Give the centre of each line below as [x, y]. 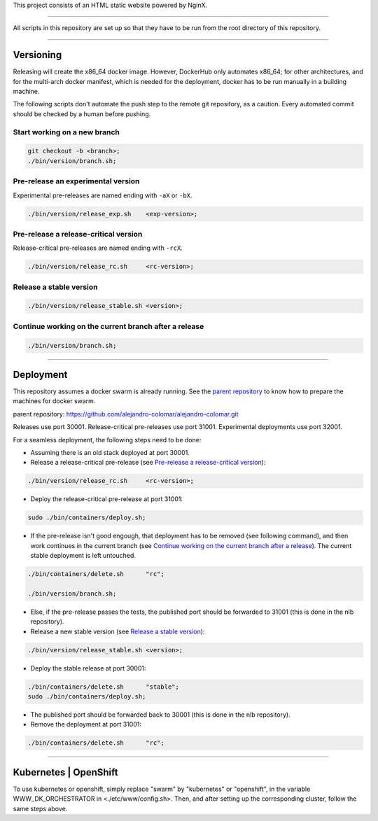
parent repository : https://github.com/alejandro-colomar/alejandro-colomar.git [126, 414]
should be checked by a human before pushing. [82, 114]
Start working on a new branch [66, 132]
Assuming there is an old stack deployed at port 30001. [110, 452]
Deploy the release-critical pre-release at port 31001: [107, 499]
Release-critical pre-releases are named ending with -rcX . [98, 248]
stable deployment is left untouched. [83, 556]
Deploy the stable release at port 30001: [88, 668]
